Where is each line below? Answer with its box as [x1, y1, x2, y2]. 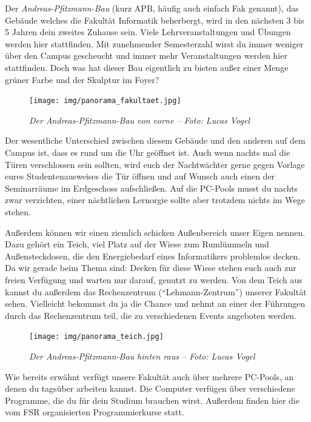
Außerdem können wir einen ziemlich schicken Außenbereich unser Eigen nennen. [5, 226, 306, 238]
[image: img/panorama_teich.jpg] [29, 332, 164, 341]
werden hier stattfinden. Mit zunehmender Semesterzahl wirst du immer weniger [5, 37, 304, 50]
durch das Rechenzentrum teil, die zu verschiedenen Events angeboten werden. [5, 309, 297, 321]
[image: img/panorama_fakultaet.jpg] [29, 96, 181, 105]
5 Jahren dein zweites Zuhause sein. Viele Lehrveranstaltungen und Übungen [5, 25, 291, 38]
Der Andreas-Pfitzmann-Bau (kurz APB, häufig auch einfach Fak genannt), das [5, 2, 299, 14]
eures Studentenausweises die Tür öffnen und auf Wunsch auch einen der [5, 170, 275, 183]
